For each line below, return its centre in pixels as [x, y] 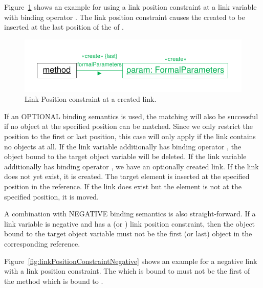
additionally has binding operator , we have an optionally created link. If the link [131, 166]
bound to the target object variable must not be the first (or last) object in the [128, 234]
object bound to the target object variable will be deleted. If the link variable [125, 156]
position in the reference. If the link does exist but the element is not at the [123, 186]
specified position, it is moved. [51, 196]
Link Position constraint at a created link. [91, 99]
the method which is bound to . [54, 281]
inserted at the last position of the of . [64, 27]
